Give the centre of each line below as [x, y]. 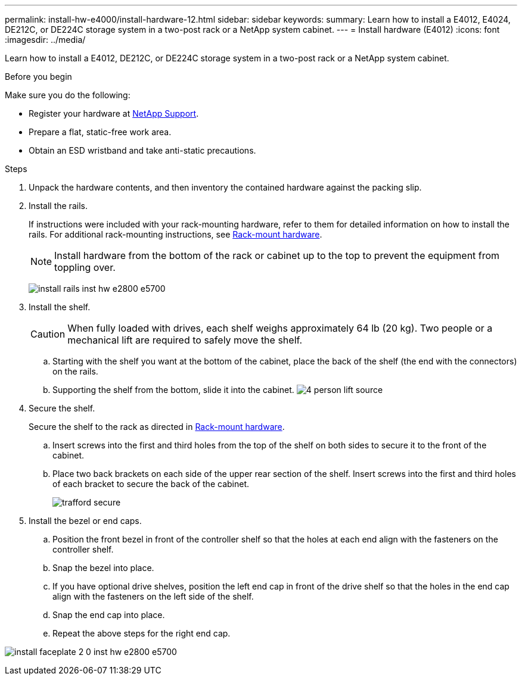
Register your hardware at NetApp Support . [114, 113]
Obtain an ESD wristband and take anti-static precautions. [142, 150]
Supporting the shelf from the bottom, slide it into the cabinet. [173, 390]
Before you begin [38, 77]
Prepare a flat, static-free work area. [100, 132]
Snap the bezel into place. [103, 568]
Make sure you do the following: [68, 95]
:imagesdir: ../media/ [45, 40]
